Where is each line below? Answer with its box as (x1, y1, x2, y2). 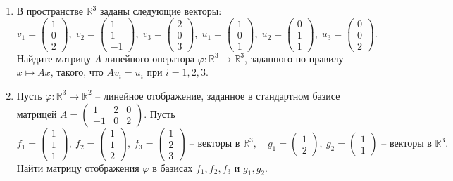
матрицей (16, 106, 57, 121)
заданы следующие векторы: (99, 4, 222, 18)
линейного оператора (104, 51, 194, 65)
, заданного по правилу (244, 51, 344, 65)
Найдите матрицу (16, 51, 92, 65)
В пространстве (16, 4, 83, 18)
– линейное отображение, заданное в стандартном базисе (95, 88, 340, 102)
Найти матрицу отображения (16, 160, 139, 175)
